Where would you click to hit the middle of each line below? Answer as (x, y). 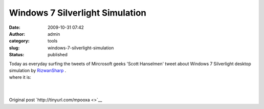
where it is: (20, 77)
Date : (15, 27)
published (58, 55)
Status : (17, 55)
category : (19, 41)
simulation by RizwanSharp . (38, 70)
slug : (14, 48)
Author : (17, 34)
